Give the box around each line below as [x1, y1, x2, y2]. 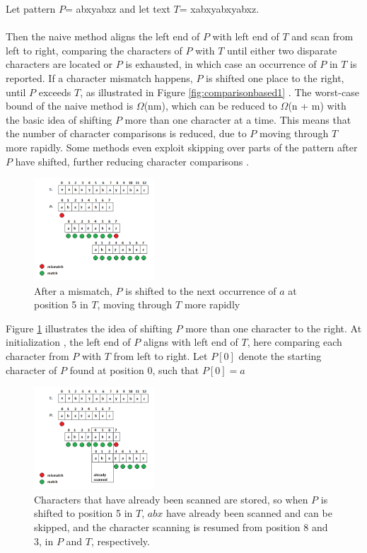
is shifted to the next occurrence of [125, 283, 276, 298]
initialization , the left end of [6, 334, 131, 349]
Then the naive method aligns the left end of [6, 29, 200, 44]
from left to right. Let [113, 349, 208, 363]
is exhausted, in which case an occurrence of [125, 57, 317, 71]
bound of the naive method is [6, 98, 134, 113]
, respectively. [91, 533, 150, 548]
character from [6, 349, 69, 363]
